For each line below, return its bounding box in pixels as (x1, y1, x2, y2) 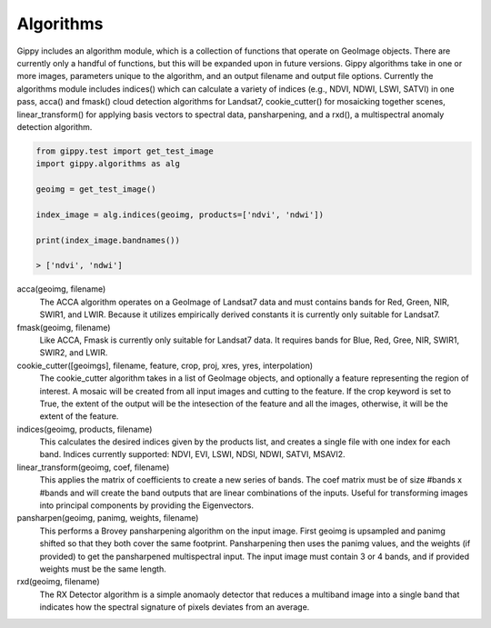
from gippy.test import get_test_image (35, 145, 214, 156)
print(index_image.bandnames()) (35, 234, 181, 245)
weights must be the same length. (39, 563, 167, 574)
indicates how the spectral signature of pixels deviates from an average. (39, 602, 310, 613)
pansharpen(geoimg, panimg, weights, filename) (16, 513, 199, 523)
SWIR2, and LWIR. (39, 347, 108, 358)
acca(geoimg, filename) (16, 284, 106, 294)
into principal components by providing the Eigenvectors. (39, 500, 255, 511)
